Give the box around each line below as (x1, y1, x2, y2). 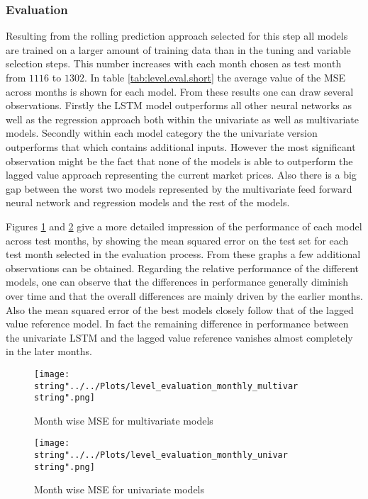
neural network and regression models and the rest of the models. (6, 195, 290, 210)
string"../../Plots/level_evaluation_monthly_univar (34, 450, 288, 461)
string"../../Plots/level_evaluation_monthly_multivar (34, 381, 299, 391)
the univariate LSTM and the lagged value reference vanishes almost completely (6, 330, 353, 344)
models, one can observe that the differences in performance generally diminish (6, 274, 349, 289)
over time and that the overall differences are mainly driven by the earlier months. (6, 288, 364, 303)
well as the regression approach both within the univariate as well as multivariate (6, 111, 359, 126)
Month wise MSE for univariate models (34, 482, 205, 497)
